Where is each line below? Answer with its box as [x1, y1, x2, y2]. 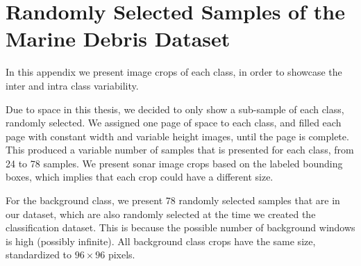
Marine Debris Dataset [6, 24, 230, 53]
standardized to [6, 247, 72, 262]
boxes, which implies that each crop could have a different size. [6, 169, 274, 184]
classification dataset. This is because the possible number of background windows [6, 220, 355, 235]
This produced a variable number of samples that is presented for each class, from [6, 142, 354, 157]
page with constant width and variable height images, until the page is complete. [6, 128, 349, 143]
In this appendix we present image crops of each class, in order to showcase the [6, 65, 342, 79]
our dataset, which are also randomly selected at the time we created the [6, 206, 316, 221]
